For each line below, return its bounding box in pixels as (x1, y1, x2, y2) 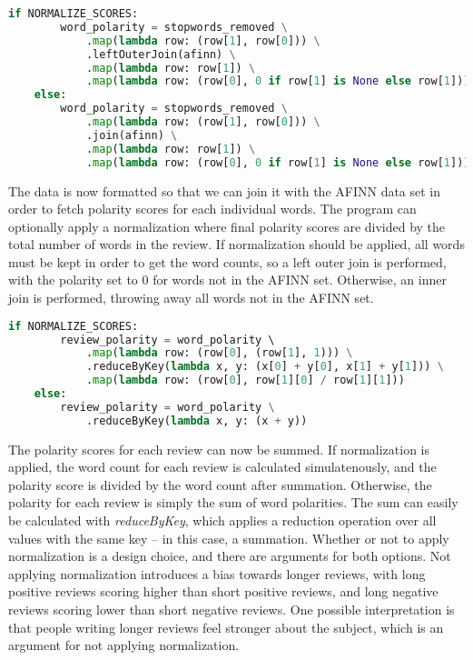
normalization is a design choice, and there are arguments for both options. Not (8, 546, 451, 565)
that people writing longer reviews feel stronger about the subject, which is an (8, 617, 444, 636)
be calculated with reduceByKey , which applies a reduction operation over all (8, 511, 437, 530)
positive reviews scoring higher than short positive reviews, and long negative (8, 582, 439, 601)
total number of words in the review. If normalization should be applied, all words (8, 235, 465, 254)
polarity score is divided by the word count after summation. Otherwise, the (8, 475, 432, 494)
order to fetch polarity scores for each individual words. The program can (8, 199, 417, 218)
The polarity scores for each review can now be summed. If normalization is (8, 439, 430, 458)
